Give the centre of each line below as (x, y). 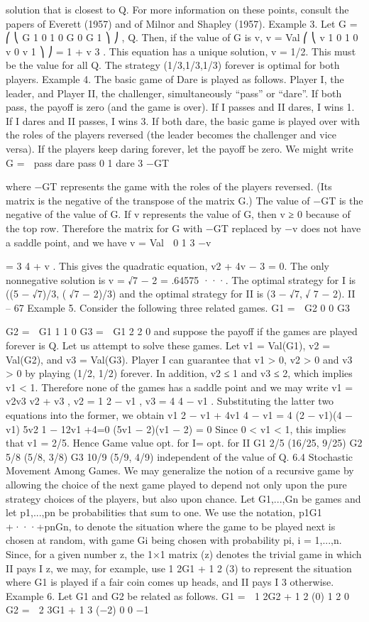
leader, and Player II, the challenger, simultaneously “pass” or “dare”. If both (174, 93)
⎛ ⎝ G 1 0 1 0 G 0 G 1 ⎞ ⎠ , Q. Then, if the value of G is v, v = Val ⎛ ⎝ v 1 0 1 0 (182, 37)
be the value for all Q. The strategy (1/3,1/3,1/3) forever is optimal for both (173, 65)
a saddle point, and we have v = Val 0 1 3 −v (109, 242)
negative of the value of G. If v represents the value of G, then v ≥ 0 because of (178, 214)
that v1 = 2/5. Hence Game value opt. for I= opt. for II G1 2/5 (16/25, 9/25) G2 (184, 443)
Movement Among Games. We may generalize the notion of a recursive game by (180, 470)
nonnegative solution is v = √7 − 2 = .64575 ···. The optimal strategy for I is (181, 279)
